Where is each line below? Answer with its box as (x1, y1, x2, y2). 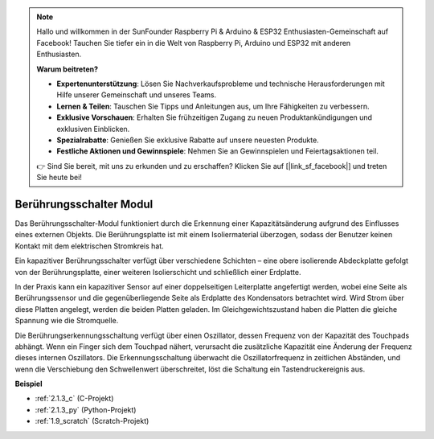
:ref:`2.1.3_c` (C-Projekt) (35, 394, 114, 404)
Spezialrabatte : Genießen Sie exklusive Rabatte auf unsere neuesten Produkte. (56, 135, 319, 145)
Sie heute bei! (36, 173, 82, 183)
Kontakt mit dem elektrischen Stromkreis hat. (14, 241, 164, 251)
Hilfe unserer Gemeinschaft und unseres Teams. (56, 90, 217, 100)
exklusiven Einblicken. (56, 124, 130, 133)
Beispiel (14, 379, 43, 389)
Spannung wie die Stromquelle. (14, 316, 119, 326)
